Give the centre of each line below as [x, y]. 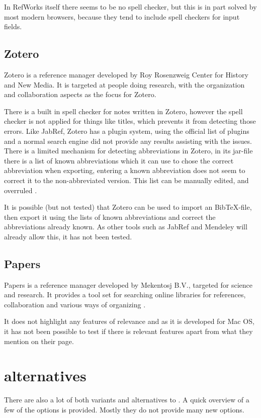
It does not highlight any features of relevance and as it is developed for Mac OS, [129, 321]
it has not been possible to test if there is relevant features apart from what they [128, 331]
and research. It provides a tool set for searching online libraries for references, [125, 295]
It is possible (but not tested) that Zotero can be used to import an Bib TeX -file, [128, 207]
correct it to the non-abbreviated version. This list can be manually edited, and [126, 180]
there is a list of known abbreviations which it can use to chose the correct [119, 160]
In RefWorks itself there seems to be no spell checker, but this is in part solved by [130, 7]
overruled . [21, 190]
